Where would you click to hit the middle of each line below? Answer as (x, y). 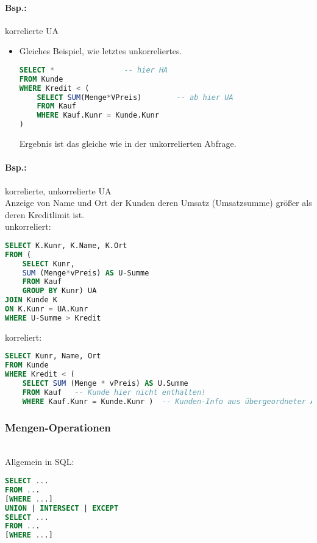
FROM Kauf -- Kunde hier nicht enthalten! (114, 392)
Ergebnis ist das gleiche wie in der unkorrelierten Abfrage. (128, 144)
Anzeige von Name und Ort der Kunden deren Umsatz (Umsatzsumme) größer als (158, 203)
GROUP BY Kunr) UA (59, 291)
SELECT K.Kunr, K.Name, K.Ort (66, 245)
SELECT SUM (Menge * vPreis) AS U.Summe (105, 383)
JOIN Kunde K (31, 300)
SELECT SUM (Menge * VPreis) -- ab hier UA (135, 97)
